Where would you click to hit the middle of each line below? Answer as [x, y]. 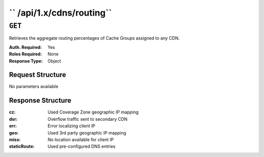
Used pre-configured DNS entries [82, 146]
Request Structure [38, 75]
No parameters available [34, 87]
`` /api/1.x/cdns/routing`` [60, 13]
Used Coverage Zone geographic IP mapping [93, 112]
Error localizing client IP [71, 126]
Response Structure [40, 101]
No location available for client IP [81, 139]
